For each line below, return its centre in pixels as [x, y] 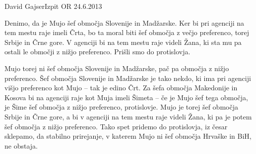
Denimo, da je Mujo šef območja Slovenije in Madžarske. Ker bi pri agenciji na [125, 22]
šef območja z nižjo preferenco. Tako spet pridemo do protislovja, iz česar [116, 126]
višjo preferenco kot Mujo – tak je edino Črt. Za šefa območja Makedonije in [121, 88]
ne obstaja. [21, 145]
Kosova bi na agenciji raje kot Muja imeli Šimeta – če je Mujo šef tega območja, [126, 97]
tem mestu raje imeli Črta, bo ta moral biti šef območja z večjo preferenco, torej [127, 32]
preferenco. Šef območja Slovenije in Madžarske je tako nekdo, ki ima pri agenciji [128, 78]
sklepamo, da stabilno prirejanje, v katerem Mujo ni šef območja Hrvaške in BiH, [128, 136]
